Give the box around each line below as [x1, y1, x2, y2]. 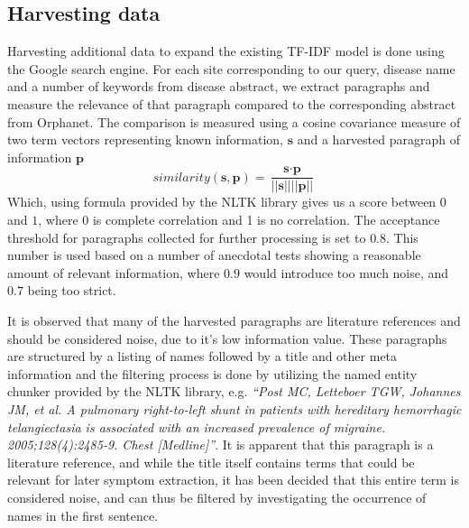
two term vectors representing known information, [7, 130, 284, 149]
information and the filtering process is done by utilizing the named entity [7, 364, 418, 383]
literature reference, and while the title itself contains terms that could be [7, 452, 415, 471]
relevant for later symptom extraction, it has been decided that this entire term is [7, 470, 460, 489]
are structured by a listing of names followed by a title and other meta [7, 347, 398, 366]
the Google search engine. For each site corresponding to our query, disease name [7, 59, 455, 78]
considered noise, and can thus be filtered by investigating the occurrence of [7, 487, 427, 506]
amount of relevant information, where [7, 263, 220, 282]
